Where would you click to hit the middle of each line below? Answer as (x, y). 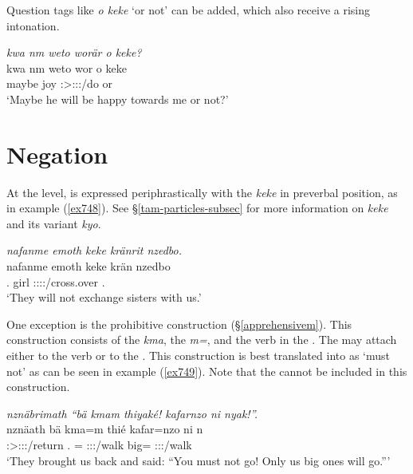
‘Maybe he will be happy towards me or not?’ (118, 99)
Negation (57, 154)
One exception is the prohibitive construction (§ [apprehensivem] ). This (179, 324)
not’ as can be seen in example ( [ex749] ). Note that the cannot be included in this (207, 371)
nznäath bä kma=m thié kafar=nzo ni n (105, 429)
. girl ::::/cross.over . (56, 281)
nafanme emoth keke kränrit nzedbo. (94, 250)
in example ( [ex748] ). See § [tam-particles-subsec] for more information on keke (197, 208)
